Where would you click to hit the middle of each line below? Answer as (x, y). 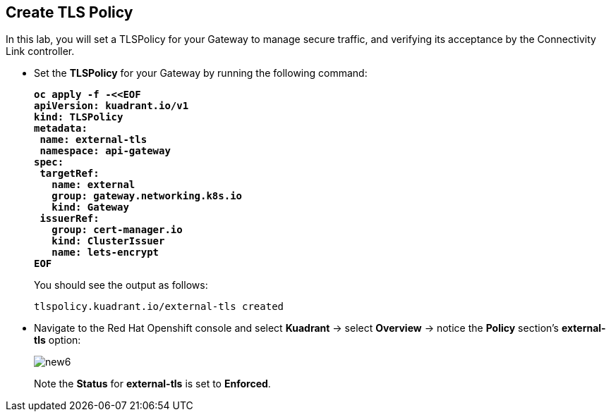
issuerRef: (69, 219)
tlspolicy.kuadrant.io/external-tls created (159, 307)
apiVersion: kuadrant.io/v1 (111, 106)
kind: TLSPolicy (79, 117)
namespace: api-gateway (105, 151)
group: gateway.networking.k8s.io (147, 196)
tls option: (58, 340)
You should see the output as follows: (121, 285)
